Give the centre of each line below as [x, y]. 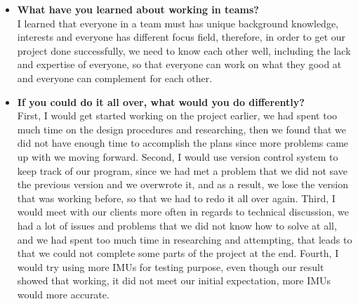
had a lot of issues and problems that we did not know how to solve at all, [177, 225]
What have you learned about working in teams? [138, 9]
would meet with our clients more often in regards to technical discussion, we [183, 212]
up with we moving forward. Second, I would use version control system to [178, 156]
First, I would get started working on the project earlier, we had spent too [177, 115]
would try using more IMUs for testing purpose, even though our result [171, 266]
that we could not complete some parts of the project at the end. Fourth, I [178, 253]
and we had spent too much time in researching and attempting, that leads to [185, 239]
